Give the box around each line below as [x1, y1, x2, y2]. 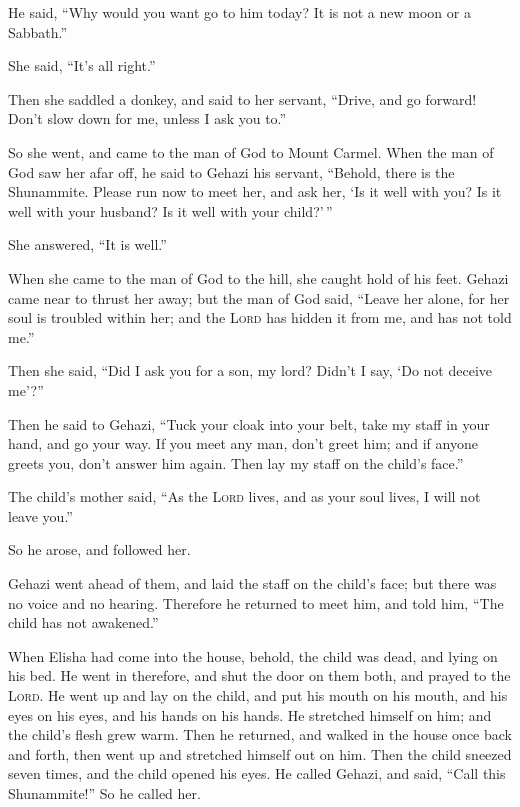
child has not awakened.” [8, 612, 159, 633]
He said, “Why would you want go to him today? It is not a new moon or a [8, 2, 471, 22]
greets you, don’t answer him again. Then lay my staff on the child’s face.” [8, 452, 464, 473]
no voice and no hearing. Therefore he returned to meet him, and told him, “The [8, 592, 504, 613]
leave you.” [8, 505, 73, 526]
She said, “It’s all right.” [8, 55, 156, 76]
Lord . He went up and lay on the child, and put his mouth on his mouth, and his [8, 685, 508, 706]
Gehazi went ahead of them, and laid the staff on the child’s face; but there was [8, 573, 497, 594]
